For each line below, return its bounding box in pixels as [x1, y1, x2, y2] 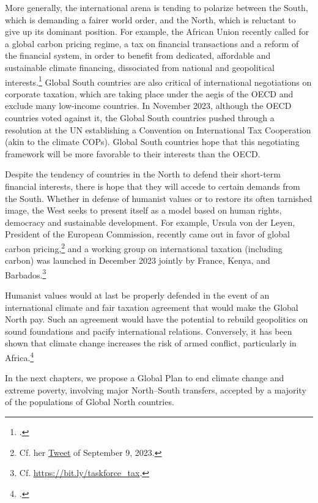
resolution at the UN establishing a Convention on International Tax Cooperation [5, 123, 311, 136]
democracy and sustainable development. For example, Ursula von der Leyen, [5, 215, 295, 228]
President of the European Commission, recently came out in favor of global [5, 228, 290, 240]
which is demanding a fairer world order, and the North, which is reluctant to [5, 13, 296, 26]
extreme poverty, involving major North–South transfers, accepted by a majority [5, 383, 306, 396]
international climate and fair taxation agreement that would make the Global [5, 300, 298, 313]
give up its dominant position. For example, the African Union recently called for [5, 25, 309, 38]
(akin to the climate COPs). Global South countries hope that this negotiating [5, 135, 300, 148]
